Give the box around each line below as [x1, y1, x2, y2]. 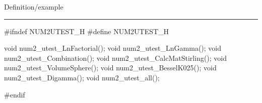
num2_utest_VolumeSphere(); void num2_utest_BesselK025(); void [4, 62, 217, 73]
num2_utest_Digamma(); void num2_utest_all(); [4, 72, 160, 82]
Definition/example [4, 2, 63, 12]
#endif [4, 89, 25, 99]
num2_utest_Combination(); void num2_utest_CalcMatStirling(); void [4, 52, 227, 63]
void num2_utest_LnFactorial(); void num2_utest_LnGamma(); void [4, 43, 222, 53]
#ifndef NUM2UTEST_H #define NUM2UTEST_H [4, 26, 169, 36]
